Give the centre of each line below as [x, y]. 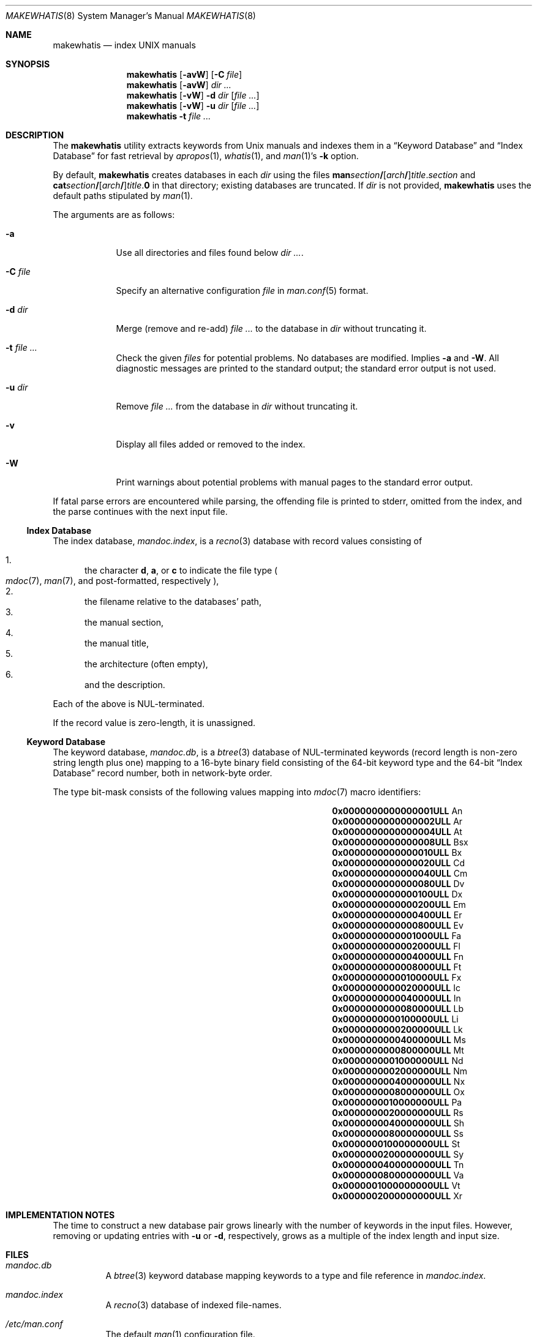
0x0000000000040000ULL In [396, 998]
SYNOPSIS [28, 64]
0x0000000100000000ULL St [396, 1144]
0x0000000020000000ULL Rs [398, 1113]
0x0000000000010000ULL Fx [397, 977]
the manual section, [124, 622]
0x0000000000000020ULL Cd [399, 863]
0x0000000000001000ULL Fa [397, 936]
